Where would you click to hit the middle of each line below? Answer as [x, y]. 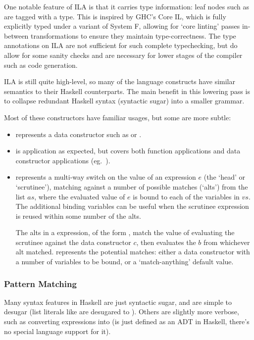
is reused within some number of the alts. [78, 216]
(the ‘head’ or [224, 177]
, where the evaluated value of [80, 196]
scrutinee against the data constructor [73, 242]
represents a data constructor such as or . [78, 134]
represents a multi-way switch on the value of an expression [106, 177]
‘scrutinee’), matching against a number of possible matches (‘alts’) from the [132, 186]
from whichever [227, 242]
